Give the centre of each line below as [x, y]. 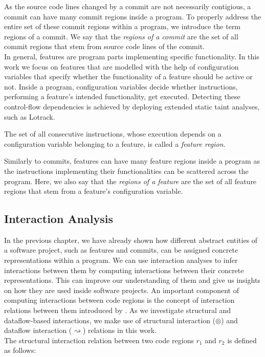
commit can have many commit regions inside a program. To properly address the [133, 16]
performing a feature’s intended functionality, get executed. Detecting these [122, 96]
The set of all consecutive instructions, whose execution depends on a [113, 134]
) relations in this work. [120, 330]
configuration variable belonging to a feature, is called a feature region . [115, 143]
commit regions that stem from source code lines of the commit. [104, 46]
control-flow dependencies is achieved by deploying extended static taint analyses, [132, 106]
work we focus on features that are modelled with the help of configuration [122, 66]
